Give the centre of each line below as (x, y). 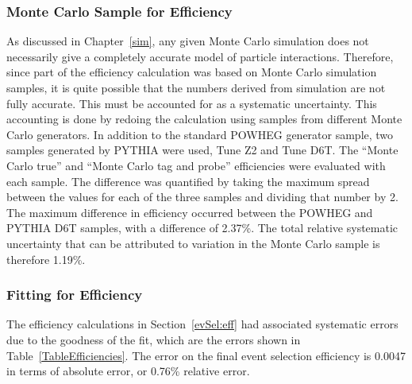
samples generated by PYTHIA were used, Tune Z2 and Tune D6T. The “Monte (202, 150)
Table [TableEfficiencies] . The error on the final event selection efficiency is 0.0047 (206, 355)
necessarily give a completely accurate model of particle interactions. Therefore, (200, 56)
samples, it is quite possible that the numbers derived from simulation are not (196, 87)
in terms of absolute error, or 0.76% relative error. (128, 371)
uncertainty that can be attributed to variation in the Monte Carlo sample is (193, 243)
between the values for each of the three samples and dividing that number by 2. (202, 197)
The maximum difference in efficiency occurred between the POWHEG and (190, 212)
